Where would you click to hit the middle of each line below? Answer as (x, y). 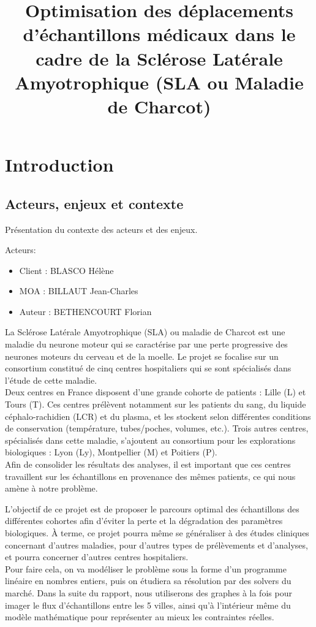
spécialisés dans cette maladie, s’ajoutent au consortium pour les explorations (150, 440)
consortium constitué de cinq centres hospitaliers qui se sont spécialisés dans (148, 368)
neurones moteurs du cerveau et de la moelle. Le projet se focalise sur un (142, 356)
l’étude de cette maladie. (51, 380)
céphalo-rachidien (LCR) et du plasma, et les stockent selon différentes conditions (158, 416)
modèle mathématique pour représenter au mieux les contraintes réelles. (140, 617)
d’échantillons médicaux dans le (159, 34)
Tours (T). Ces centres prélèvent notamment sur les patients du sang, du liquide (156, 404)
